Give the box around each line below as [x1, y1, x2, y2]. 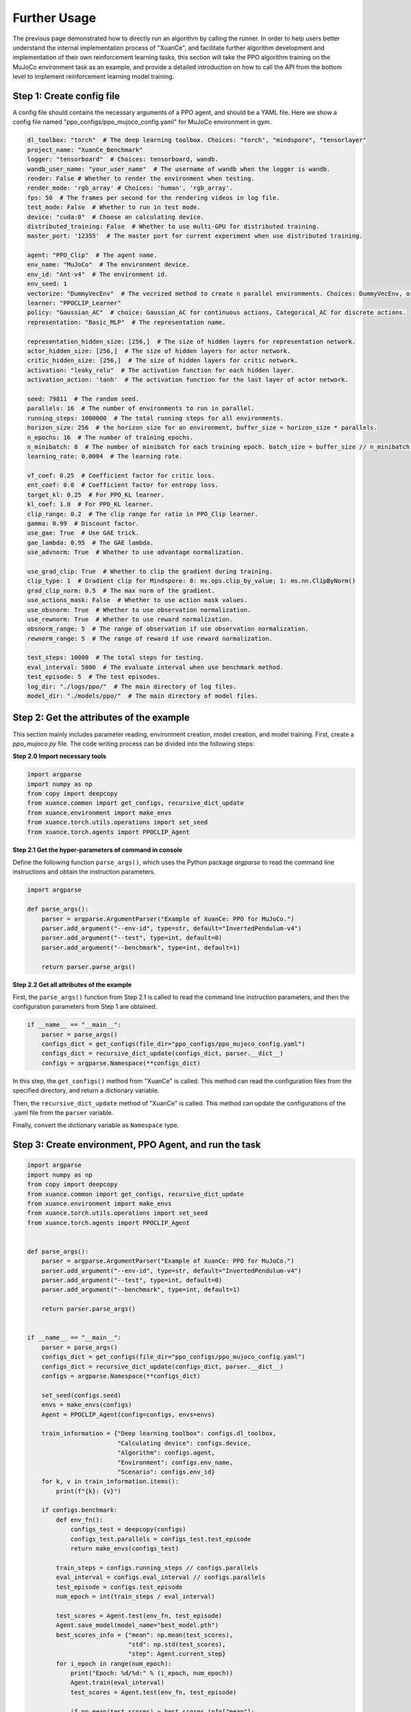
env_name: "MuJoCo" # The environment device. [27, 261, 190, 268]
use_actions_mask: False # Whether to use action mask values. [27, 596, 248, 604]
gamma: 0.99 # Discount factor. [27, 520, 140, 527]
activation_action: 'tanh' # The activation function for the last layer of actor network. [27, 376, 349, 383]
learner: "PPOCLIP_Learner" [27, 299, 121, 307]
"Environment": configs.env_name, [117, 1459, 234, 1466]
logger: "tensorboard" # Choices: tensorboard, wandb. [27, 155, 219, 164]
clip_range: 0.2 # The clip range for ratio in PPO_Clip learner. [27, 510, 259, 518]
